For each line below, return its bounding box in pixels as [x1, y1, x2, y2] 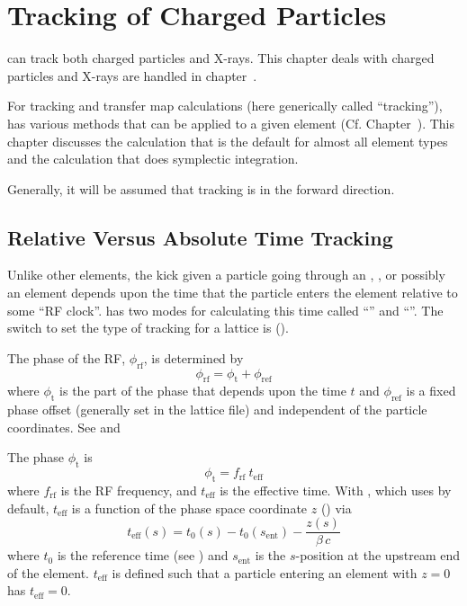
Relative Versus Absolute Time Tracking [7, 223, 393, 251]
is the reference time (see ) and [57, 546, 229, 565]
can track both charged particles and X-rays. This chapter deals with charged [7, 49, 435, 67]
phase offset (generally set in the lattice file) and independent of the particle [7, 400, 427, 419]
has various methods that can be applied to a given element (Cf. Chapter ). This [7, 113, 454, 132]
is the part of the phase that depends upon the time [59, 381, 346, 400]
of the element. [7, 563, 89, 582]
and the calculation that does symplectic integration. [7, 149, 299, 168]
